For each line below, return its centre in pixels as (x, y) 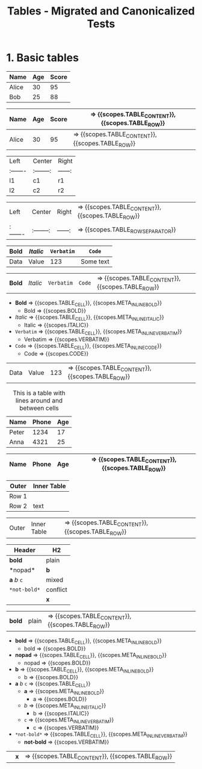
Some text (95, 262)
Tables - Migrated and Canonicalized (101, 11)
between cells (39, 408)
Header (25, 550)
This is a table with (39, 393)
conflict (57, 589)
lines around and (39, 400)
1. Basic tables (43, 58)
